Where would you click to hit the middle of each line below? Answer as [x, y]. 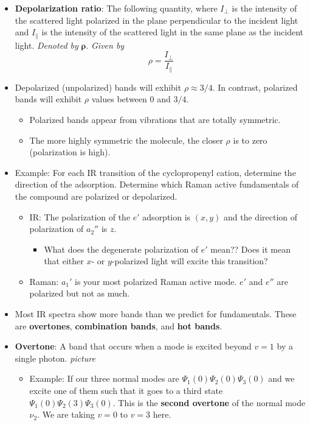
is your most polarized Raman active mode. [156, 281]
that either [64, 261]
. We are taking [66, 414]
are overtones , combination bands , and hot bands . [119, 325]
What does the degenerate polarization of [121, 249]
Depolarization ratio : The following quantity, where [116, 8]
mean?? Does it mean [251, 249]
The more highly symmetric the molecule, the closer [126, 140]
